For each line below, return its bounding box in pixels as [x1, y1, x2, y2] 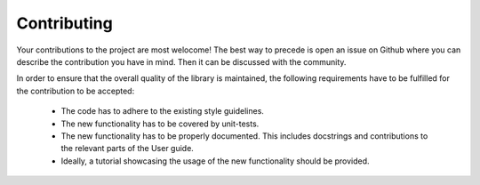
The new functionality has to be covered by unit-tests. [60, 118, 260, 129]
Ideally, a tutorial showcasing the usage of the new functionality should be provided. [60, 156, 370, 166]
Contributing [16, 13, 113, 33]
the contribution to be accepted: [16, 85, 135, 96]
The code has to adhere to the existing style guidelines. [60, 106, 264, 117]
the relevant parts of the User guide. [60, 143, 195, 154]
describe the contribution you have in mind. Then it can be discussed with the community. [16, 56, 347, 67]
